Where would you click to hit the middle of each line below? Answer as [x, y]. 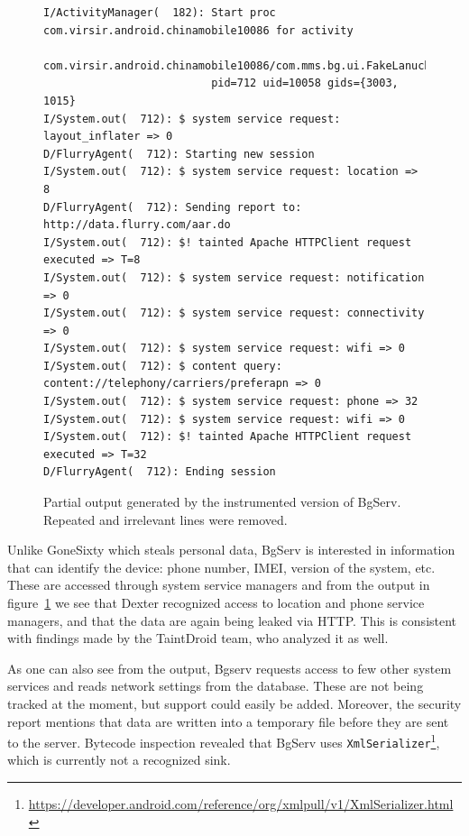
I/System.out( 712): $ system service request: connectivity [234, 313]
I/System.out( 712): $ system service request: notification [234, 277]
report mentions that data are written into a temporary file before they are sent [228, 721]
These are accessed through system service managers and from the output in [219, 585]
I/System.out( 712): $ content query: [163, 366]
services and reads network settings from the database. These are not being [216, 686]
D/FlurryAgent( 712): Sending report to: [173, 207]
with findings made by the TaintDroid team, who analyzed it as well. [198, 638]
